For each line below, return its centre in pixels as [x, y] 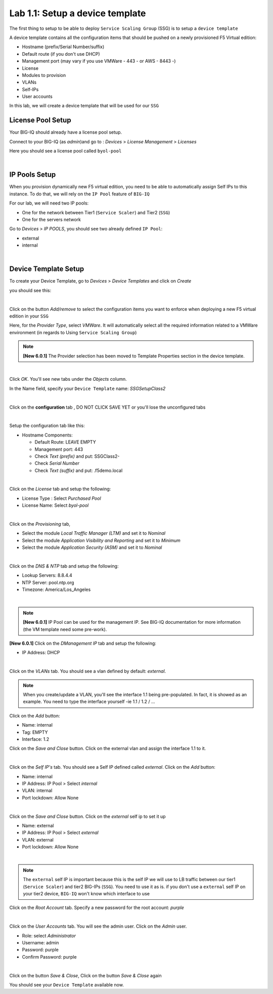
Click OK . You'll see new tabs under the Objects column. [68, 379]
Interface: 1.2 [36, 739]
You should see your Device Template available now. [66, 984]
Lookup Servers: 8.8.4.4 [47, 575]
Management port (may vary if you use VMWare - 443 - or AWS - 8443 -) [99, 61]
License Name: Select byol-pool [55, 505]
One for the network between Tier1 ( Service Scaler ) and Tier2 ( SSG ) [96, 212]
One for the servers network [51, 220]
